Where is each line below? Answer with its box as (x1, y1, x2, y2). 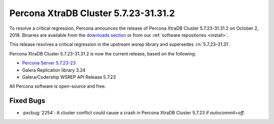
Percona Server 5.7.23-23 (22, 60, 76, 66)
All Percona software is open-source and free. (9, 83, 106, 89)
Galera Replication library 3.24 (22, 67, 86, 73)
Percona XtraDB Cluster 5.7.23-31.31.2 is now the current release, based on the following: (9, 50, 196, 56)
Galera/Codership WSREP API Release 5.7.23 (22, 74, 116, 80)
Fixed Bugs (9, 96, 46, 105)
